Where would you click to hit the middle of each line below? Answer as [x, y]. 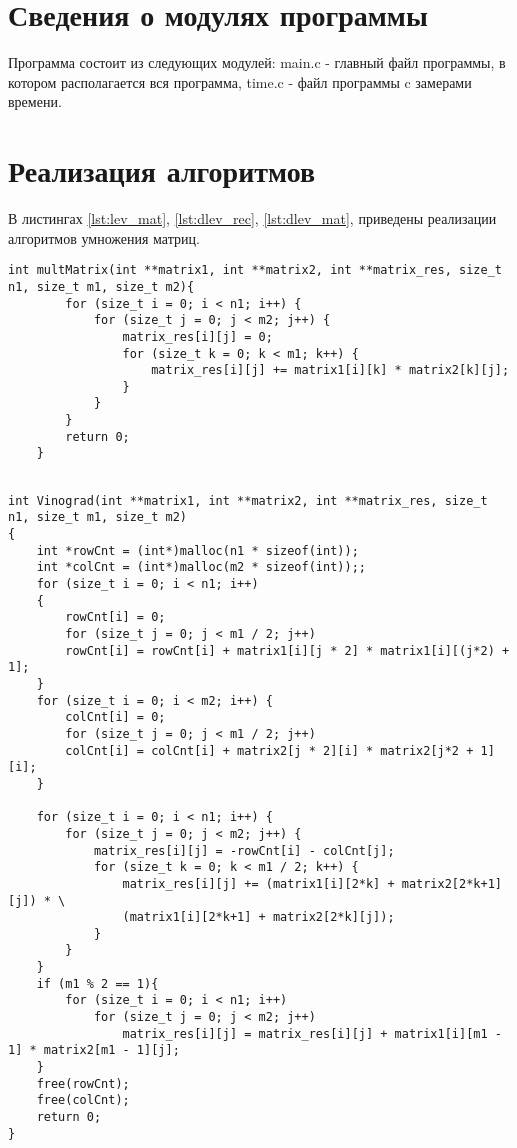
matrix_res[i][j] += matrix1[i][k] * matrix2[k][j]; [330, 370]
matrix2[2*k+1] [451, 883]
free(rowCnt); [83, 1083]
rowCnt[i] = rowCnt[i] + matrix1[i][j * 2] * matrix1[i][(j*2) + [287, 650]
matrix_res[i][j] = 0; [197, 336]
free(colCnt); [83, 1100]
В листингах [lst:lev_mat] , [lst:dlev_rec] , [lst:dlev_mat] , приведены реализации [252, 218]
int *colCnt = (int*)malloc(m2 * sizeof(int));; [201, 567]
